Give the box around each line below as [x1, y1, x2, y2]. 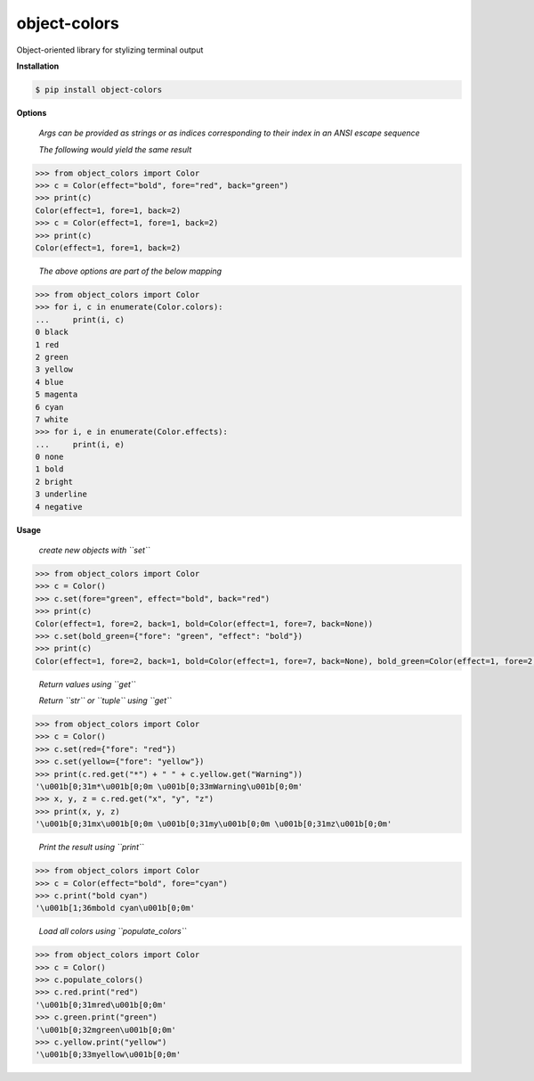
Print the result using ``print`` [38, 842, 144, 853]
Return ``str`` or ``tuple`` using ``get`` [38, 695, 173, 706]
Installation [16, 61, 60, 71]
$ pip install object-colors [35, 85, 163, 94]
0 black [35, 327, 69, 338]
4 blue [35, 377, 64, 387]
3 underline [35, 489, 88, 499]
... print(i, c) [35, 315, 125, 324]
